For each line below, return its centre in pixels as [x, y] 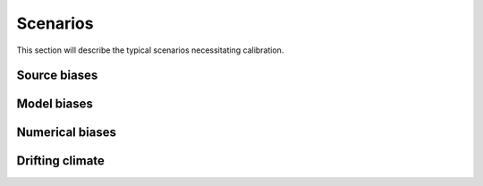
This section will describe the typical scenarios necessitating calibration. [150, 50]
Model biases [55, 104]
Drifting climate [60, 161]
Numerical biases [66, 133]
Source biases [57, 76]
